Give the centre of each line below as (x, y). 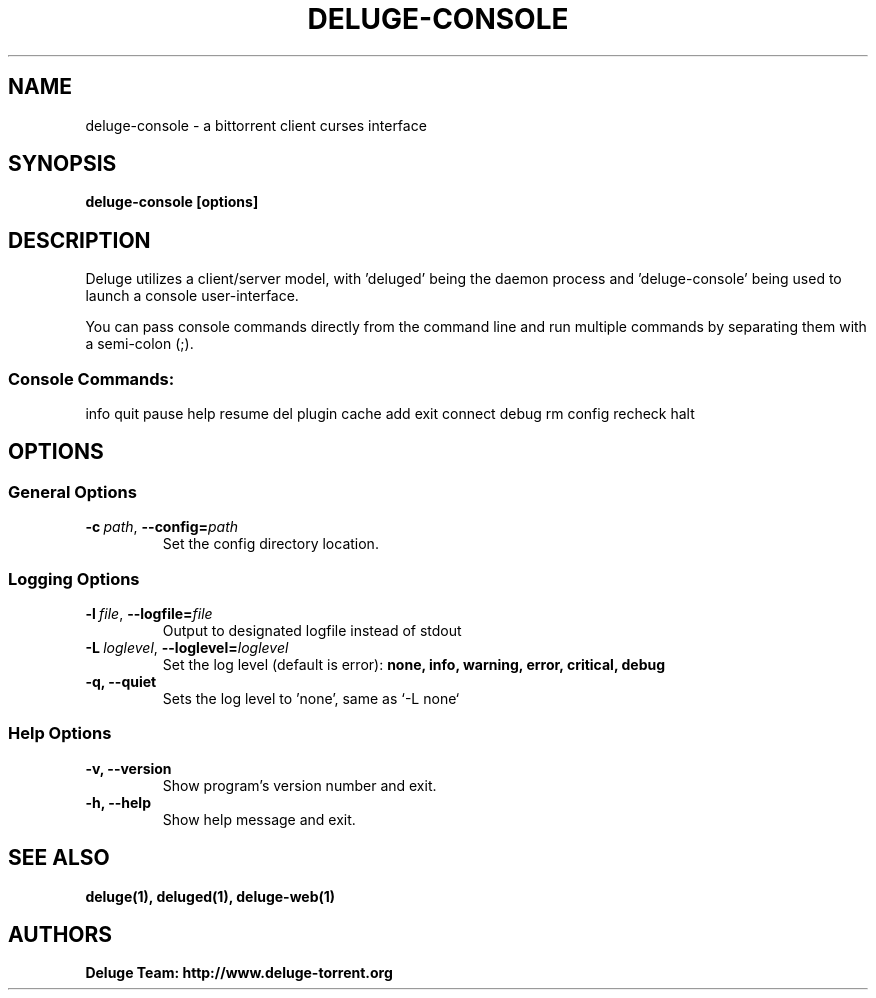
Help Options (60, 733)
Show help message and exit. (259, 819)
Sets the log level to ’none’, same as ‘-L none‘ (311, 698)
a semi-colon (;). (139, 344)
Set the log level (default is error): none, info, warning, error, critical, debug (414, 664)
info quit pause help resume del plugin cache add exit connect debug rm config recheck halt (390, 414)
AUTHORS (60, 935)
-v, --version (128, 768)
